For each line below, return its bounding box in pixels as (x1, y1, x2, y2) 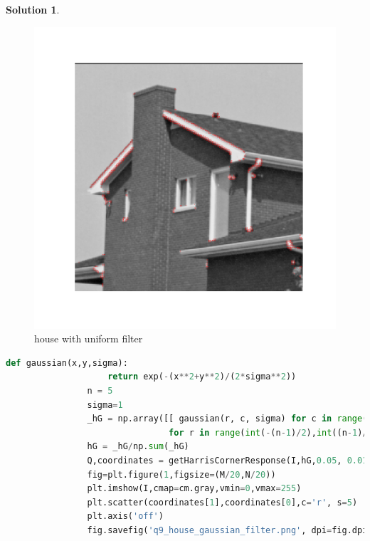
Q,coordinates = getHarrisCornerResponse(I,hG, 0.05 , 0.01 (87, 455, 368, 466)
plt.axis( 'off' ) (87, 511, 164, 522)
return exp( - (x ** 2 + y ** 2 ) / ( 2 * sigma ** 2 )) (107, 372, 297, 382)
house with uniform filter (34, 331, 143, 346)
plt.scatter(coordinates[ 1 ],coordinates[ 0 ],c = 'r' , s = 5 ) (87, 497, 358, 508)
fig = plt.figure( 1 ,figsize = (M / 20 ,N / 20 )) (87, 469, 276, 480)
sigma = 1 (87, 399, 123, 410)
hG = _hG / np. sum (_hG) (87, 441, 189, 452)
